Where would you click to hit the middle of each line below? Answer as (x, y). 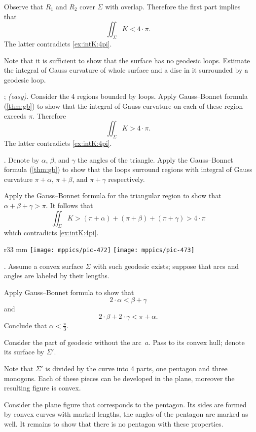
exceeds (15, 115)
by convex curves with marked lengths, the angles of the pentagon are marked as (126, 414)
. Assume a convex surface (44, 266)
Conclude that (26, 325)
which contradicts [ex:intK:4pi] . (51, 233)
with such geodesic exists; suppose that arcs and (166, 266)
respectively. (127, 179)
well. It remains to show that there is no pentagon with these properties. (114, 423)
